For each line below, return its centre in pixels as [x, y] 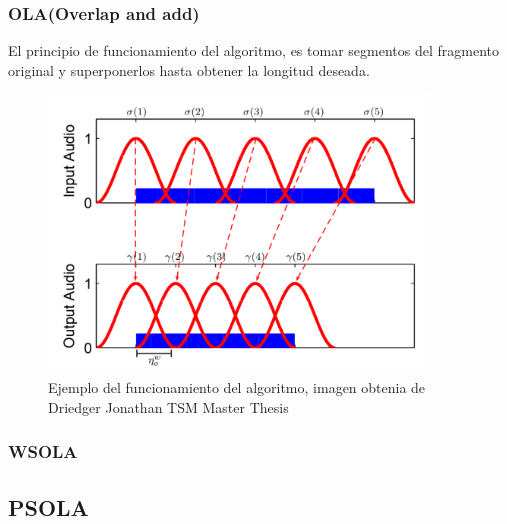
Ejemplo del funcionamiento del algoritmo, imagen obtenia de [237, 387]
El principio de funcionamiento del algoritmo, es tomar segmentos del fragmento [253, 50]
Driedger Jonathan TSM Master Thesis [168, 406]
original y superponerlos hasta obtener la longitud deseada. [189, 69]
